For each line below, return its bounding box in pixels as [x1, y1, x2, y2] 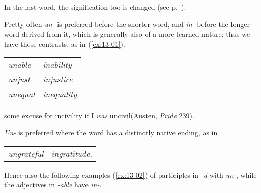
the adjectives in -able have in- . [4, 179, 102, 190]
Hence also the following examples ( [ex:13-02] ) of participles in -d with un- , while [4, 169, 257, 180]
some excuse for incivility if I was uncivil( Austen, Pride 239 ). [4, 110, 194, 121]
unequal [8, 88, 35, 100]
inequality [43, 88, 77, 100]
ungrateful [8, 147, 44, 159]
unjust [8, 73, 30, 86]
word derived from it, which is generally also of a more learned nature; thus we [4, 29, 250, 39]
